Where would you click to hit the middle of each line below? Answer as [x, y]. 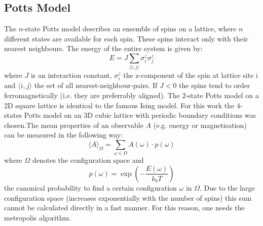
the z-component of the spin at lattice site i [191, 75]
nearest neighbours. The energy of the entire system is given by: [103, 48]
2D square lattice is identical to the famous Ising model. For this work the [119, 105]
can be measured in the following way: [64, 135]
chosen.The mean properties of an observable [74, 125]
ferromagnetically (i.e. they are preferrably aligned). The [92, 95]
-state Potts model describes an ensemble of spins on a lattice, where [130, 29]
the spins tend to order [215, 85]
